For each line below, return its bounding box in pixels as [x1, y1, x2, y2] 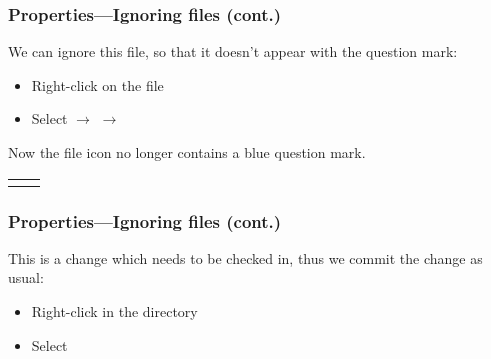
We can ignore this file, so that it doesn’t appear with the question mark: [8, 41, 458, 62]
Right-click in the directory [31, 301, 198, 321]
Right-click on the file [31, 74, 164, 95]
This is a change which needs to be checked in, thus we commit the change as [8, 247, 483, 268]
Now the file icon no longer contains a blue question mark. [8, 142, 366, 162]
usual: [8, 267, 44, 288]
